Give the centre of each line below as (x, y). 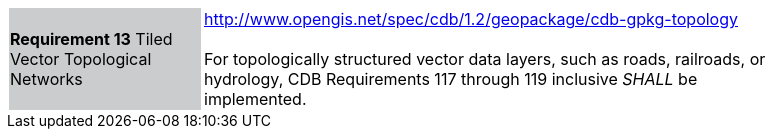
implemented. (255, 99)
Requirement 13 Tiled (91, 39)
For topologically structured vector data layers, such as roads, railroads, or (485, 59)
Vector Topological (81, 59)
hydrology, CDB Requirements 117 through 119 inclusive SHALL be (451, 79)
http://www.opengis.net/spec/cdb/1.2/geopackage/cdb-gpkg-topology (471, 19)
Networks (46, 79)
